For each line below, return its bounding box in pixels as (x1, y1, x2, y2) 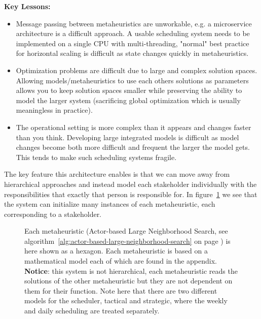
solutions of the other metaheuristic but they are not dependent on (24, 275, 233, 286)
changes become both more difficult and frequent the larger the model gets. (16, 142, 250, 152)
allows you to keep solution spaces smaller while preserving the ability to (16, 85, 242, 95)
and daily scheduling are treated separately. (24, 305, 160, 316)
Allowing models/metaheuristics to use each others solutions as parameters (16, 75, 249, 85)
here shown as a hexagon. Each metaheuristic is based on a (24, 245, 208, 256)
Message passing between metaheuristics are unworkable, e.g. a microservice (16, 18, 252, 28)
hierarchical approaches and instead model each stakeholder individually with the (4, 178, 257, 189)
